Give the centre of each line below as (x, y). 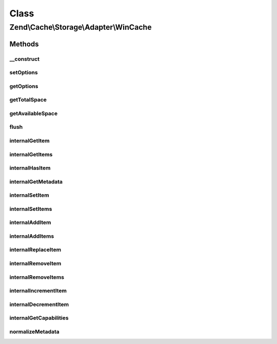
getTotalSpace (28, 100)
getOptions (24, 86)
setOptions (24, 73)
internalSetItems (31, 209)
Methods (24, 44)
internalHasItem (30, 168)
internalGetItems (31, 154)
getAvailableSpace (34, 113)
